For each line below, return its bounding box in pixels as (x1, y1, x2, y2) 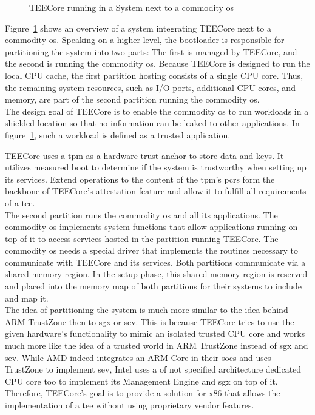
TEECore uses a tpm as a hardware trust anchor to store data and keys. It (5, 149, 284, 161)
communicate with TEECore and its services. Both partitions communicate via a (5, 255, 306, 268)
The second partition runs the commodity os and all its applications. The (5, 208, 278, 221)
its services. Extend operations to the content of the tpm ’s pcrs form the (5, 172, 275, 185)
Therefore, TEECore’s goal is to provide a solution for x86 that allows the (5, 386, 280, 399)
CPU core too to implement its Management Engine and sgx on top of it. (5, 374, 278, 387)
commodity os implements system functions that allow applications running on (5, 220, 298, 233)
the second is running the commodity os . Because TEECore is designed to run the (5, 57, 310, 70)
